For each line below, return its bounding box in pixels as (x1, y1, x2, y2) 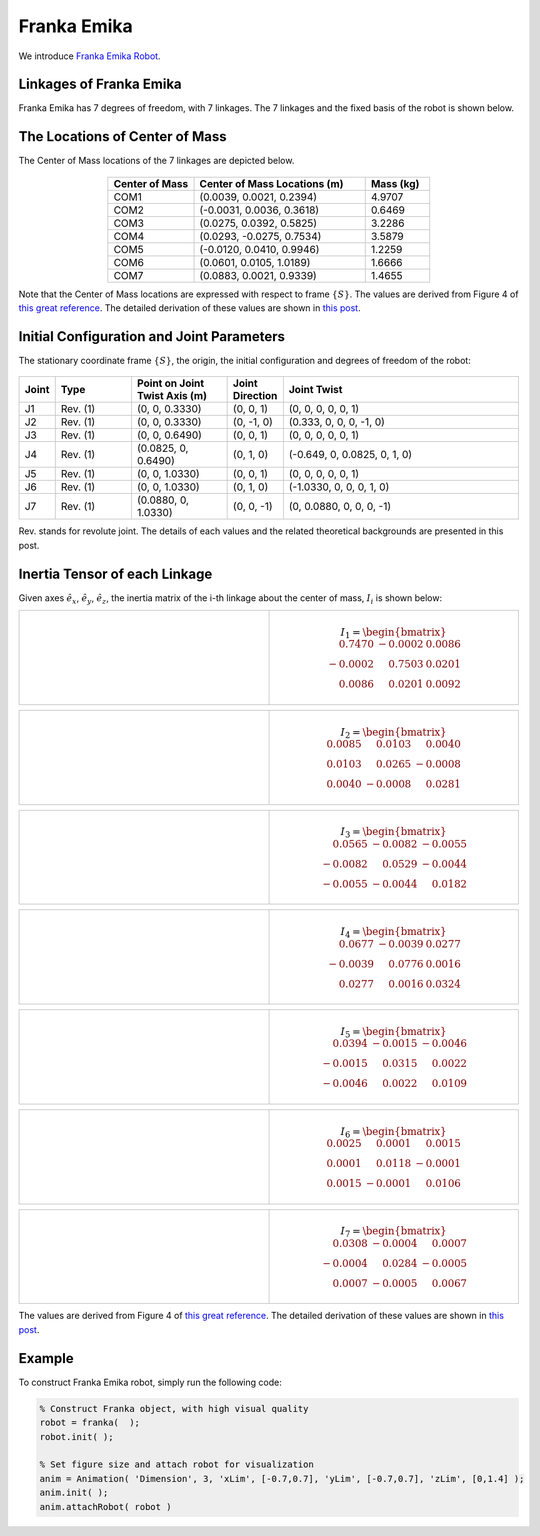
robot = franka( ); (39, 1417, 140, 1429)
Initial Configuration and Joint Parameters (18, 328, 285, 345)
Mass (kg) (370, 176, 420, 190)
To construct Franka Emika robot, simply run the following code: (18, 1376, 282, 1388)
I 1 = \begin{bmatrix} (340, 625, 447, 640)
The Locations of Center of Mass (18, 128, 227, 145)
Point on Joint (136, 376, 205, 390)
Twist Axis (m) (136, 389, 207, 403)
